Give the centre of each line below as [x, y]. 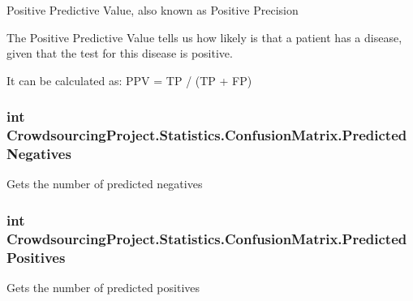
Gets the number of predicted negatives [105, 184]
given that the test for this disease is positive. [120, 53]
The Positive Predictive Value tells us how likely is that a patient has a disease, [204, 37]
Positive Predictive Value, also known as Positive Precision [153, 10]
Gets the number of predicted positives [103, 288]
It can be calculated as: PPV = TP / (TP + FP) [129, 80]
